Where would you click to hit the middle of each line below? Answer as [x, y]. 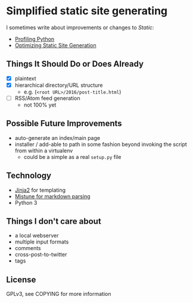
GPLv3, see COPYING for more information [59, 294]
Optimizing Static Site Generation [55, 45]
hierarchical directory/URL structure [59, 85]
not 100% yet [40, 105]
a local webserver [37, 236]
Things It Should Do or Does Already [75, 64]
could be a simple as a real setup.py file [72, 157]
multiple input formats [42, 242]
